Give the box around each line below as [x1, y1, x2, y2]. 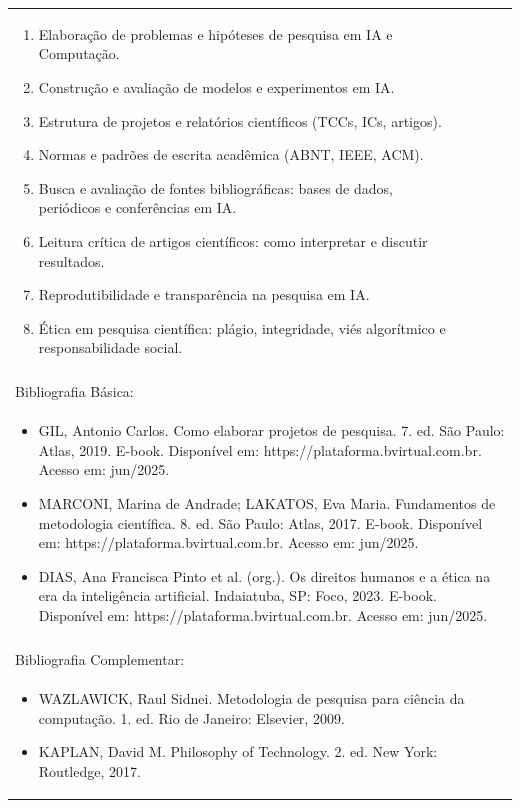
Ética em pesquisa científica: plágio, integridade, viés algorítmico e [38, 317, 446, 338]
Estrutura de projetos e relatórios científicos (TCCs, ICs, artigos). [38, 110, 442, 131]
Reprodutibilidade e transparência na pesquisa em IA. [38, 284, 370, 305]
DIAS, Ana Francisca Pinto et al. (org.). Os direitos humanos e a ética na [38, 565, 491, 586]
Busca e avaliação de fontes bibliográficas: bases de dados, [38, 177, 393, 198]
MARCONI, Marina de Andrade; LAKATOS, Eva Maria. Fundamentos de [38, 493, 496, 513]
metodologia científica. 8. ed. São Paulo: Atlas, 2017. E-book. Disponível [38, 512, 483, 533]
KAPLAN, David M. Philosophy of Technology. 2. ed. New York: [38, 741, 438, 762]
